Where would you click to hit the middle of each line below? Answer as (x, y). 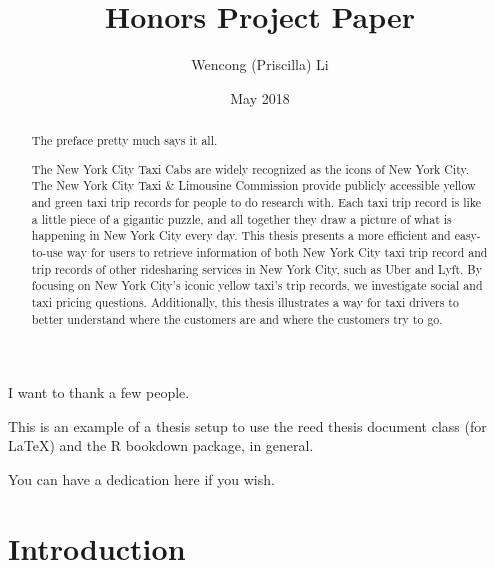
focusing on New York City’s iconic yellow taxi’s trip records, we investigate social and (257, 285)
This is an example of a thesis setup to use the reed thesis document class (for (247, 425)
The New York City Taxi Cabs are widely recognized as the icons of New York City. (250, 168)
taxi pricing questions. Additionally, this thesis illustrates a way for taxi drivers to (245, 301)
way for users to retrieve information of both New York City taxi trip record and (277, 251)
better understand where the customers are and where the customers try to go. (237, 318)
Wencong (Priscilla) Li (260, 64)
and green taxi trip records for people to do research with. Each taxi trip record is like (256, 201)
